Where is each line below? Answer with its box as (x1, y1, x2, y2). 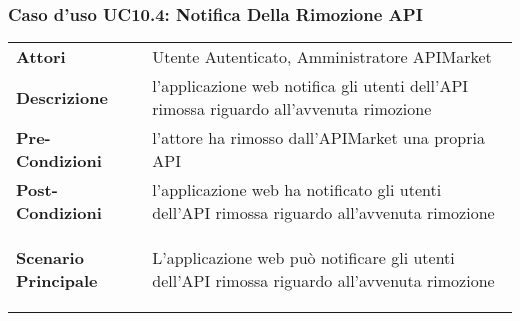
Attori (16, 45, 66, 69)
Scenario (16, 246, 84, 270)
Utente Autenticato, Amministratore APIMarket (152, 45, 492, 69)
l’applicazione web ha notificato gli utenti (152, 178, 442, 202)
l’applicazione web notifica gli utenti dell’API (152, 74, 469, 98)
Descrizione (16, 85, 108, 109)
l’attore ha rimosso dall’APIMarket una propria (152, 126, 485, 150)
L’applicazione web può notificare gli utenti (152, 246, 455, 270)
